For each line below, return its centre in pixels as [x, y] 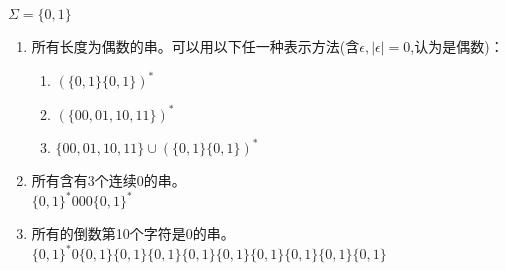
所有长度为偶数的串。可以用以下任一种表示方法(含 [195, 46]
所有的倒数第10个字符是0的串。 [133, 233]
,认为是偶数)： [457, 46]
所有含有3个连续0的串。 [108, 180]
